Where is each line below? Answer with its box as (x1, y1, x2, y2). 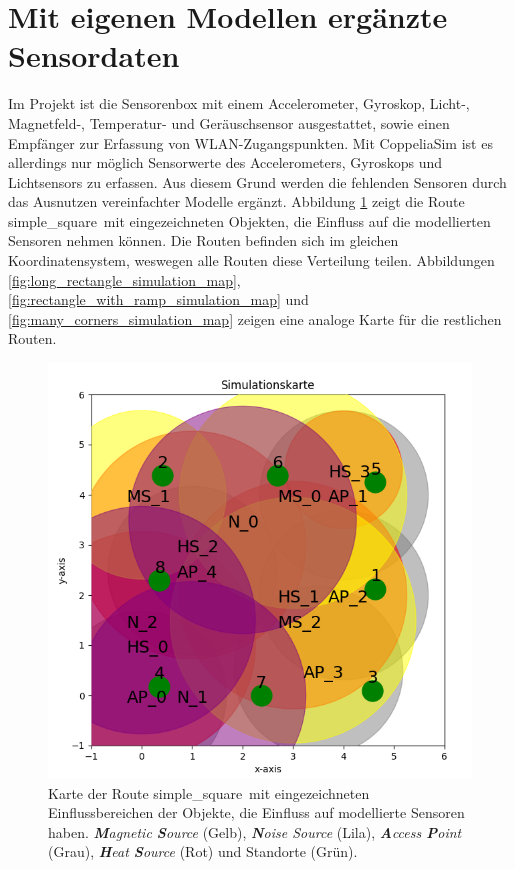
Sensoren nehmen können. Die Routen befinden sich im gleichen (8, 230, 399, 251)
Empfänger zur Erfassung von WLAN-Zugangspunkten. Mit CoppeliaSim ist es (8, 132, 493, 153)
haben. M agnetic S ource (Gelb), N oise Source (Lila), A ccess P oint (48, 821, 462, 842)
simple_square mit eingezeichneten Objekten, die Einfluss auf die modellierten (8, 210, 491, 231)
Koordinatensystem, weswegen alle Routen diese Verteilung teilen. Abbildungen (8, 250, 495, 271)
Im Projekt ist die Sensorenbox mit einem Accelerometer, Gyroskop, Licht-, (8, 93, 470, 114)
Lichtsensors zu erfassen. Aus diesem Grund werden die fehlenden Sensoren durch (8, 171, 507, 192)
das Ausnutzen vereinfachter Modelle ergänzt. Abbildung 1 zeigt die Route (8, 191, 465, 212)
